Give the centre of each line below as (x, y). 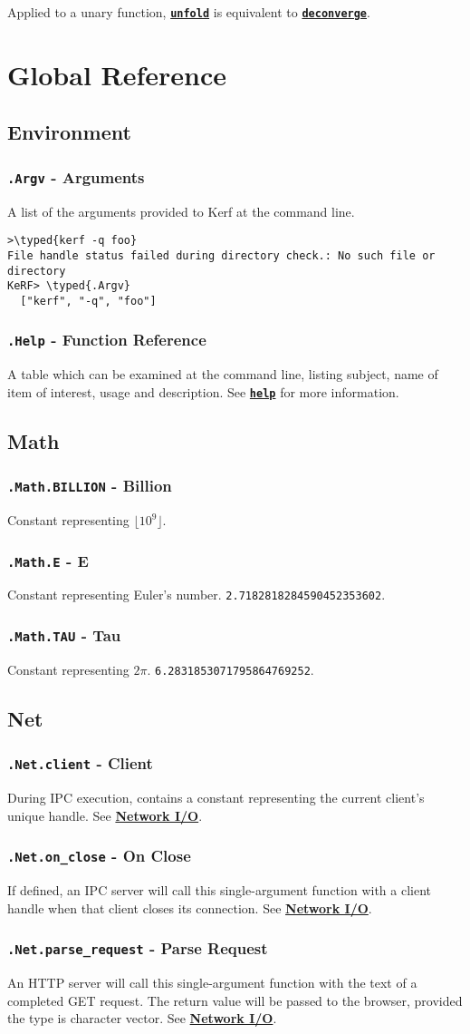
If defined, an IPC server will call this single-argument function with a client (219, 890)
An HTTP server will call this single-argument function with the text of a (212, 983)
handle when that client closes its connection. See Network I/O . (190, 907)
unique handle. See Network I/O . (105, 815)
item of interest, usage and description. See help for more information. (203, 391)
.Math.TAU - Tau (64, 635)
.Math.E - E (48, 560)
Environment (69, 132)
